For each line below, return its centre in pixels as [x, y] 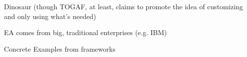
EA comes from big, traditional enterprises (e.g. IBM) [85, 32]
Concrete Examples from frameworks [60, 48]
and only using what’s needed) [50, 16]
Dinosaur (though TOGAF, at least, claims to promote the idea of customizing [123, 6]
